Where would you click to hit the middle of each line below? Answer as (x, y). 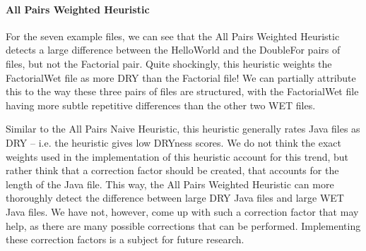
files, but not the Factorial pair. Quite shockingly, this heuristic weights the (169, 63)
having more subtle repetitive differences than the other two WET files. (161, 105)
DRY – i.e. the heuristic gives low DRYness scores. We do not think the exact (173, 142)
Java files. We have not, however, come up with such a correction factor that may (182, 211)
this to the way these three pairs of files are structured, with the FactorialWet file (182, 91)
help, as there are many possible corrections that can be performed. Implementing (183, 225)
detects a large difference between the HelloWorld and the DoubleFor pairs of (173, 50)
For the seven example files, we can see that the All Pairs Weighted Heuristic (173, 36)
